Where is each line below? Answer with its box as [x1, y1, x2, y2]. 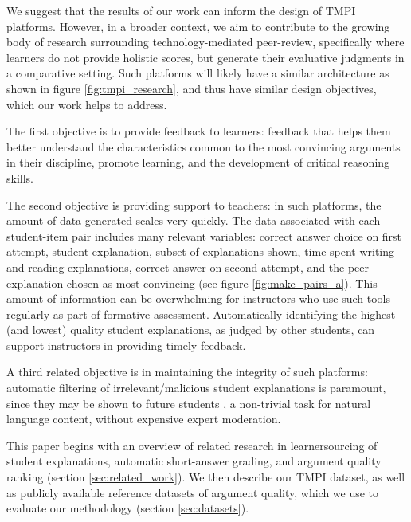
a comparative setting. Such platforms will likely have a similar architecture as [6, 65, 389, 81]
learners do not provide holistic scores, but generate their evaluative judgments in [6, 49, 405, 65]
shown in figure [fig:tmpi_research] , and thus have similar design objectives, [6, 80, 377, 96]
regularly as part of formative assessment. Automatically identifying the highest [6, 305, 396, 322]
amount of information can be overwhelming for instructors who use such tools [6, 290, 391, 307]
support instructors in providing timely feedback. [6, 336, 246, 353]
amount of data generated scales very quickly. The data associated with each [6, 212, 381, 229]
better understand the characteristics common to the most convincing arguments [6, 138, 401, 155]
